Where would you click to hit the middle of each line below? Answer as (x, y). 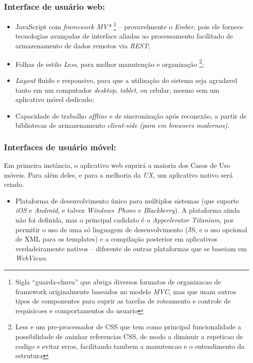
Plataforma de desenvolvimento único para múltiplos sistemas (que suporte (127, 200)
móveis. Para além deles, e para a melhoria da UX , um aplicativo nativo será (118, 174)
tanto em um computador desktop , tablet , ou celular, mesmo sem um (117, 90)
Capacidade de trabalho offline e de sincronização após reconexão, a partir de (131, 115)
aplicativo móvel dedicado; (55, 99)
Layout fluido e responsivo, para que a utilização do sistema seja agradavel (126, 80)
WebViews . (31, 258)
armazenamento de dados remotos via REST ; (83, 46)
